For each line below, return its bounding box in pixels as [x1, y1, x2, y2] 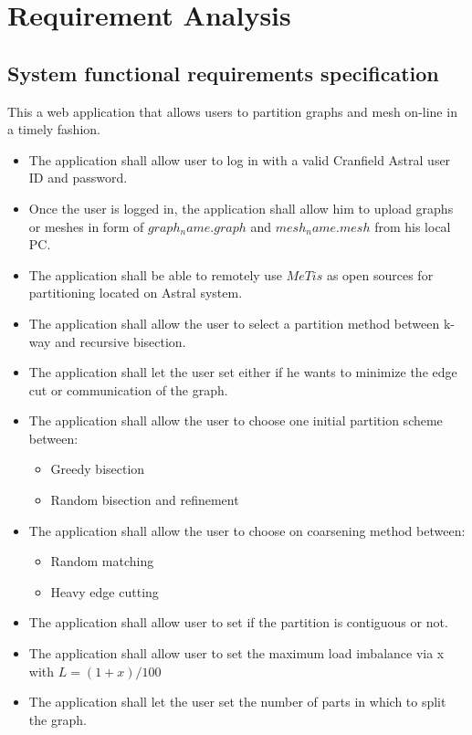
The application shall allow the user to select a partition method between [28, 313, 440, 332]
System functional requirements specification [7, 58, 439, 87]
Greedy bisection [50, 459, 145, 478]
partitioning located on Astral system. [28, 283, 243, 302]
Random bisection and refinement [50, 490, 239, 509]
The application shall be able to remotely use [28, 265, 282, 284]
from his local [374, 216, 451, 236]
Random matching [50, 551, 154, 571]
